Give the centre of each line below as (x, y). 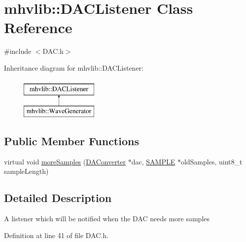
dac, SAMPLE (153, 161)
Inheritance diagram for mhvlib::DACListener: (74, 67)
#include (18, 51)
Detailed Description (58, 198)
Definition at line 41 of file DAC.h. (56, 235)
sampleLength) (26, 171)
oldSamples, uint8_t (211, 161)
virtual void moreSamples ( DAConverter (65, 161)
